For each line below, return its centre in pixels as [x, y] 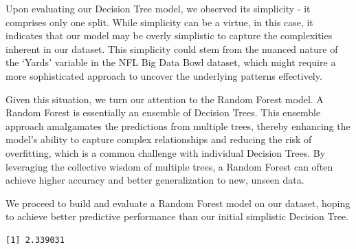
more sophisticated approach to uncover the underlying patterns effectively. [164, 75]
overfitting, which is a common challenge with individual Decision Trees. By [166, 152]
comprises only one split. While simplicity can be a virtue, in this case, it [159, 22]
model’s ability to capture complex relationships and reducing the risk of [159, 139]
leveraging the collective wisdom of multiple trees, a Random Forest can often [169, 166]
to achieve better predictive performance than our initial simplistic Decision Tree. [177, 216]
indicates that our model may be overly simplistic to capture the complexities [169, 35]
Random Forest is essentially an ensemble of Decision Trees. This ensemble [163, 112]
